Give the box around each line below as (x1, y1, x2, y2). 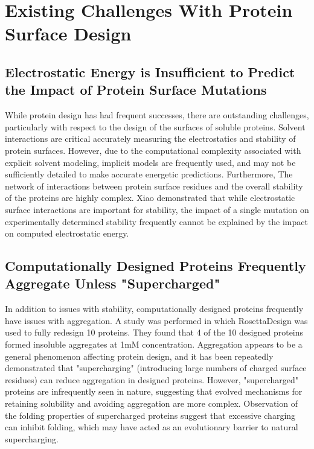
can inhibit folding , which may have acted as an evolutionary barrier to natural (5, 421, 298, 433)
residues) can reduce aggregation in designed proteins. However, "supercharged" (5, 373, 298, 386)
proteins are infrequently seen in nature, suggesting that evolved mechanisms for (5, 385, 303, 398)
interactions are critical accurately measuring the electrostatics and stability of (5, 132, 296, 145)
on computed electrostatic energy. (5, 227, 129, 240)
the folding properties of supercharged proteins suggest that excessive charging (5, 409, 296, 421)
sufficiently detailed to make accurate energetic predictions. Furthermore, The (5, 168, 293, 180)
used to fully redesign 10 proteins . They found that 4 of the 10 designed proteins (5, 326, 304, 339)
